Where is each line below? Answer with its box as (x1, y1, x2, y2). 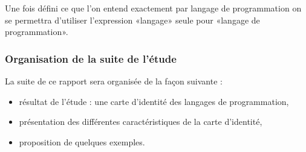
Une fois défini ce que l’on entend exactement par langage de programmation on (5, 2, 302, 14)
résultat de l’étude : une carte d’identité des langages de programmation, (19, 95, 289, 107)
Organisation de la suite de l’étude (5, 51, 177, 66)
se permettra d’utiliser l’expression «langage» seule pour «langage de (5, 13, 260, 26)
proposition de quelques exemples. (19, 135, 145, 148)
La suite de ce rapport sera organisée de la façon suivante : (5, 75, 223, 87)
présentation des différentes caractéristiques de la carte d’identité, (19, 115, 262, 128)
